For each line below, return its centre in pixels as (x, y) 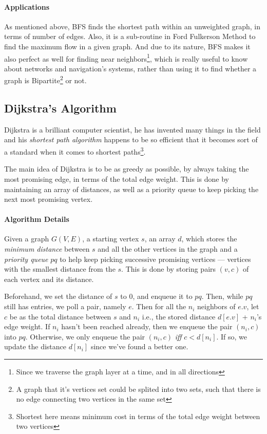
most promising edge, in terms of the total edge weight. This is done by (117, 178)
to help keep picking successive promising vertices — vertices (155, 259)
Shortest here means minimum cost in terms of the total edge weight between (138, 416)
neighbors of (216, 306)
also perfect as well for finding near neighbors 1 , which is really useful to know (126, 58)
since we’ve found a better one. (139, 346)
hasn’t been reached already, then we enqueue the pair (147, 326)
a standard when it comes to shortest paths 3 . (75, 151)
